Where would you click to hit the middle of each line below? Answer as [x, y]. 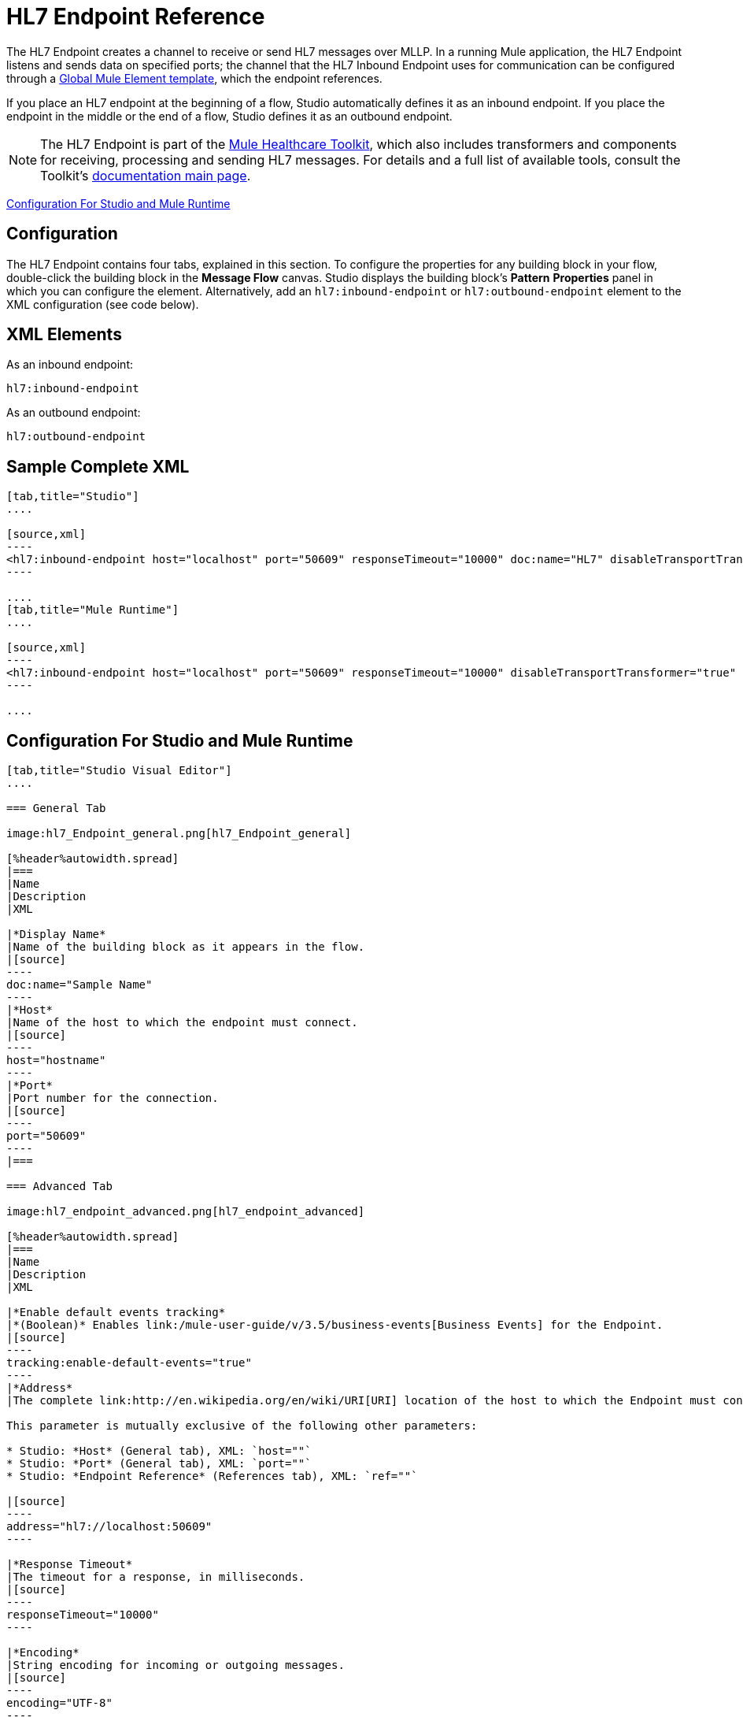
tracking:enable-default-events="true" [129, 1363]
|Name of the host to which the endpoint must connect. [182, 1023]
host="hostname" [56, 1061]
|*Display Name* [56, 935]
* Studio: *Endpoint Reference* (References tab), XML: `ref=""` [212, 1476]
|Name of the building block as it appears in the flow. [186, 947]
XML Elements [64, 335]
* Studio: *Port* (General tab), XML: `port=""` [159, 1464]
